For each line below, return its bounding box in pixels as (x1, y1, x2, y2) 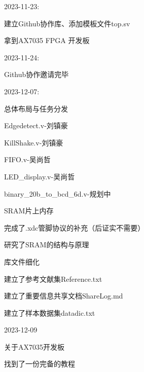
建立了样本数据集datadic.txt (4, 307, 95, 318)
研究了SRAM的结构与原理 (4, 239, 89, 250)
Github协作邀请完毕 (4, 69, 69, 80)
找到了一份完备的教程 (4, 358, 75, 369)
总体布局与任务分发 (4, 103, 68, 114)
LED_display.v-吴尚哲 (4, 171, 75, 181)
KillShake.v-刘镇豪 (4, 137, 63, 147)
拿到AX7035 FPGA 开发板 (4, 35, 90, 46)
